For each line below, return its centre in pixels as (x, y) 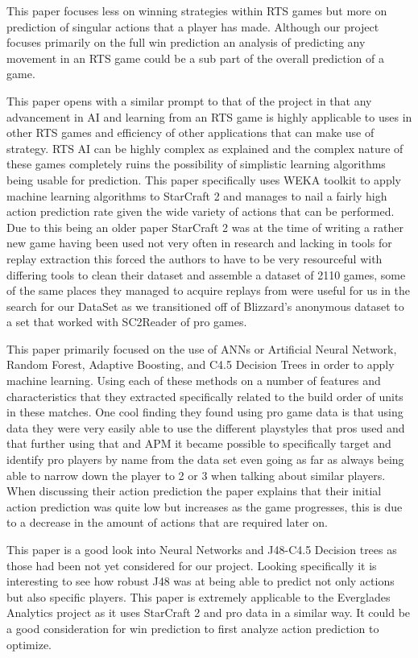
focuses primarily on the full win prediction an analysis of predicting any (186, 42)
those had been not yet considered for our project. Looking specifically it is (192, 565)
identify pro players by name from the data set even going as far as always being (205, 459)
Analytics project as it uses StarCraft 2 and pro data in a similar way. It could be (209, 612)
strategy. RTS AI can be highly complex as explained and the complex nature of (205, 148)
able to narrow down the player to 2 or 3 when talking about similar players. (196, 475)
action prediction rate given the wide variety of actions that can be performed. (201, 211)
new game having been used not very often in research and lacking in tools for (199, 243)
